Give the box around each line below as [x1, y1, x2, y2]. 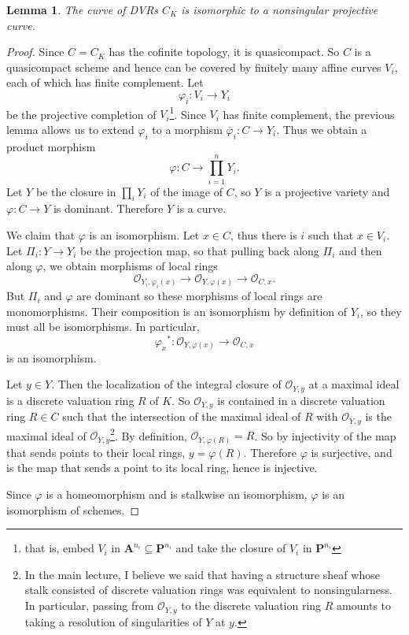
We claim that [6, 226, 76, 243]
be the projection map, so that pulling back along [79, 242, 319, 258]
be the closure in [35, 183, 116, 199]
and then [338, 242, 382, 258]
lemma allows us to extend [6, 121, 134, 138]
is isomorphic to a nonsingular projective [181, 2, 378, 17]
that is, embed [24, 540, 94, 556]
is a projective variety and [264, 183, 390, 199]
